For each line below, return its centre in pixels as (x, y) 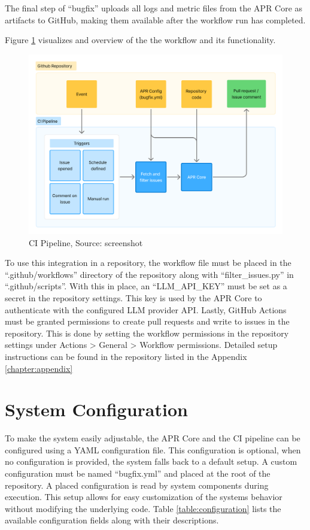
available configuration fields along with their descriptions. (112, 520)
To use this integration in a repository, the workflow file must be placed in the (148, 263)
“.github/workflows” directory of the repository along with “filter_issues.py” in (149, 274)
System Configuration (96, 409)
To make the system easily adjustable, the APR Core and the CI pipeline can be (153, 438)
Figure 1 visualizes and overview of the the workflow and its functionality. (140, 40)
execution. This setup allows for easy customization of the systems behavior (144, 497)
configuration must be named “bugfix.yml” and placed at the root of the (138, 473)
